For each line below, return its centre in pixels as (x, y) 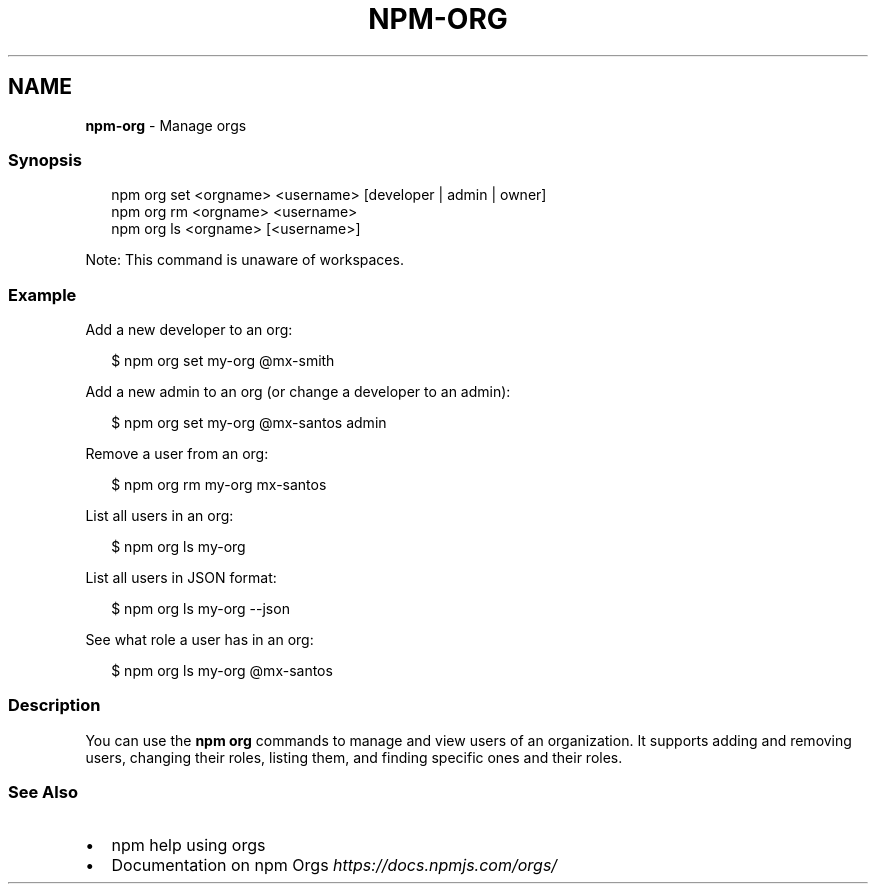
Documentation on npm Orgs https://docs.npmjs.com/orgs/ (334, 864)
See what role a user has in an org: (199, 640)
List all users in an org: (159, 516)
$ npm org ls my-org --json (200, 609)
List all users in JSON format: (181, 578)
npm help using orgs (188, 844)
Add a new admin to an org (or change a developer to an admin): (298, 392)
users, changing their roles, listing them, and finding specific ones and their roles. (354, 757)
